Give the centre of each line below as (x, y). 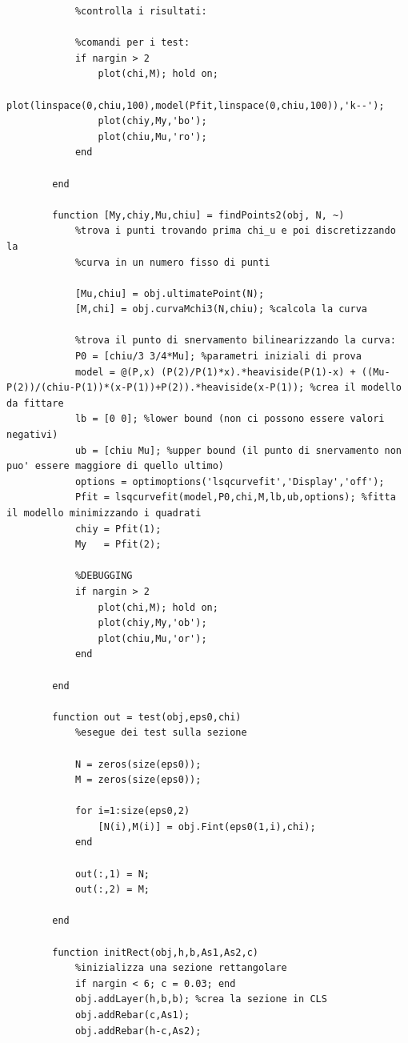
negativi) (32, 435)
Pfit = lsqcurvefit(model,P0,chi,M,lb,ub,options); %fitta (235, 497)
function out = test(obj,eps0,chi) (147, 717)
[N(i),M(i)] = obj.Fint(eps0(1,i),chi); (207, 826)
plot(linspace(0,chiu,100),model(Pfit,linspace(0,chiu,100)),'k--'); (196, 105)
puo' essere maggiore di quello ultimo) (116, 466)
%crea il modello (356, 388)
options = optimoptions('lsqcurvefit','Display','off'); (230, 481)
